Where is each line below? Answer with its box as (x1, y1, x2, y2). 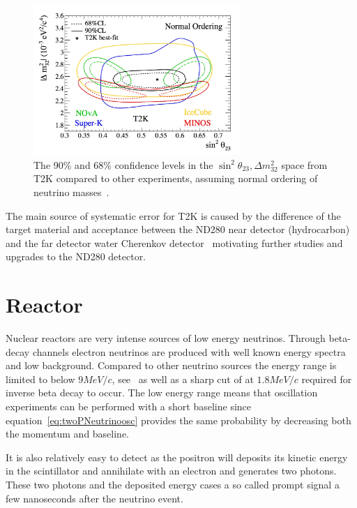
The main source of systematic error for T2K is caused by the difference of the (6, 208, 341, 223)
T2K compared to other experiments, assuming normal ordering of (33, 171, 318, 186)
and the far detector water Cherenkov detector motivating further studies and (6, 235, 343, 250)
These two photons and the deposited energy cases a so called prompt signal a (6, 477, 340, 491)
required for (301, 371, 352, 386)
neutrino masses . (33, 184, 109, 199)
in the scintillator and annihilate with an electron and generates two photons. (6, 463, 337, 478)
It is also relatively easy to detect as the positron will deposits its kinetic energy (6, 449, 348, 464)
